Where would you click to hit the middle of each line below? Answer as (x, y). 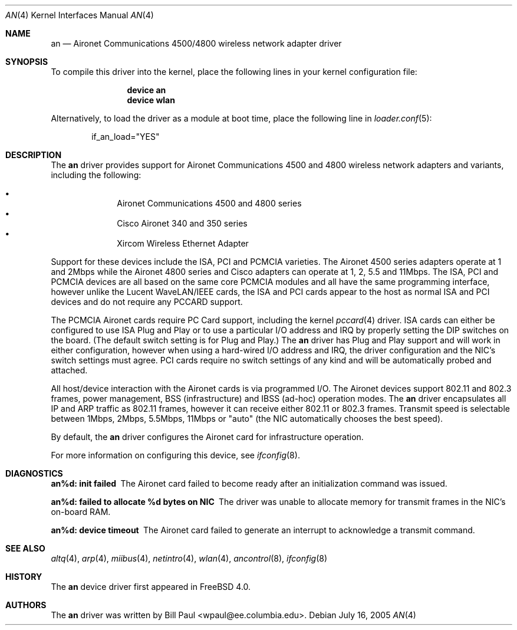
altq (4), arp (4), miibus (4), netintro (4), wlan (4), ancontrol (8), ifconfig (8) (189, 558)
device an (146, 90)
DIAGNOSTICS (34, 473)
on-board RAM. (81, 512)
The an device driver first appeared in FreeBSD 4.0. (151, 587)
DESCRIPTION (34, 155)
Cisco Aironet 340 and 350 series (182, 223)
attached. (69, 370)
